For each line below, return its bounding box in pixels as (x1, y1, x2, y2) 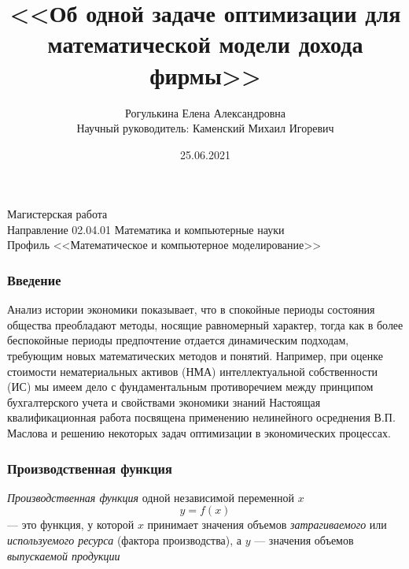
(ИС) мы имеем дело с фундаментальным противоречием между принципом (7, 378, 374, 395)
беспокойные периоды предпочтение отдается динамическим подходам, (7, 332, 349, 348)
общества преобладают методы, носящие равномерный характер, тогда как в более (7, 316, 403, 333)
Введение (7, 270, 61, 289)
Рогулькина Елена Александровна (124, 104, 286, 121)
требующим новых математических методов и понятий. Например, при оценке (7, 348, 383, 364)
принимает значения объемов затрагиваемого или (147, 516, 387, 533)
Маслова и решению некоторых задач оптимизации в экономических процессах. (7, 425, 391, 441)
